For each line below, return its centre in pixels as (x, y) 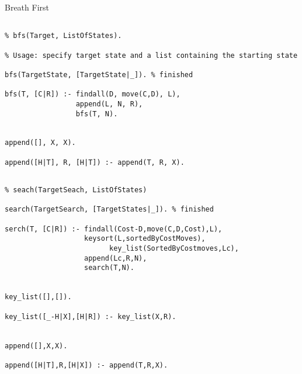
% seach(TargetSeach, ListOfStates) (76, 190)
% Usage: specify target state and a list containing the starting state (151, 55)
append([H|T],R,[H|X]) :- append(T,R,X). (86, 365)
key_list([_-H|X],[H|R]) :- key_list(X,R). (91, 316)
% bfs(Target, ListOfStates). (63, 36)
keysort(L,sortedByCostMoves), (145, 239)
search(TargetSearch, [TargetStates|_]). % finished (109, 209)
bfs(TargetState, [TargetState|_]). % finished (99, 75)
